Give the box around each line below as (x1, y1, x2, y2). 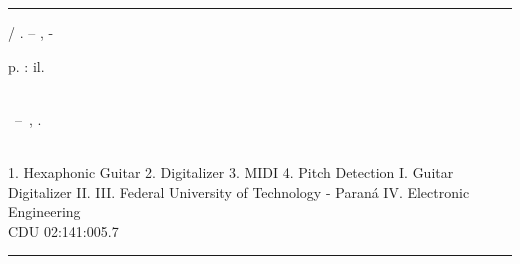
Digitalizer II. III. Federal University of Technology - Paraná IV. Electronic (8, 181, 470, 202)
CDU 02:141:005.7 (8, 220, 119, 241)
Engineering (8, 201, 81, 222)
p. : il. (8, 55, 45, 76)
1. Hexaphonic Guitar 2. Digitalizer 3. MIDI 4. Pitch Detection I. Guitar (8, 161, 454, 182)
